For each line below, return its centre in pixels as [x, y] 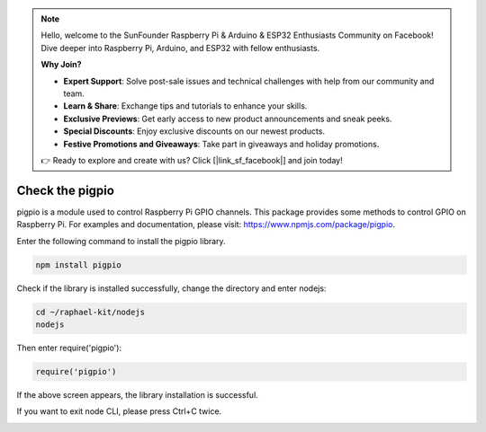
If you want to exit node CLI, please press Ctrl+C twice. [119, 411]
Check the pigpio [65, 190]
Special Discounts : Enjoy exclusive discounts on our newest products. [194, 131]
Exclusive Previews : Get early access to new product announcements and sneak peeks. [228, 119]
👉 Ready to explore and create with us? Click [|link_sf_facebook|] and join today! [192, 160]
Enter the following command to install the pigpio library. [121, 241]
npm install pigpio [78, 264]
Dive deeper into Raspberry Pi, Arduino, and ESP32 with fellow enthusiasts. [180, 48]
